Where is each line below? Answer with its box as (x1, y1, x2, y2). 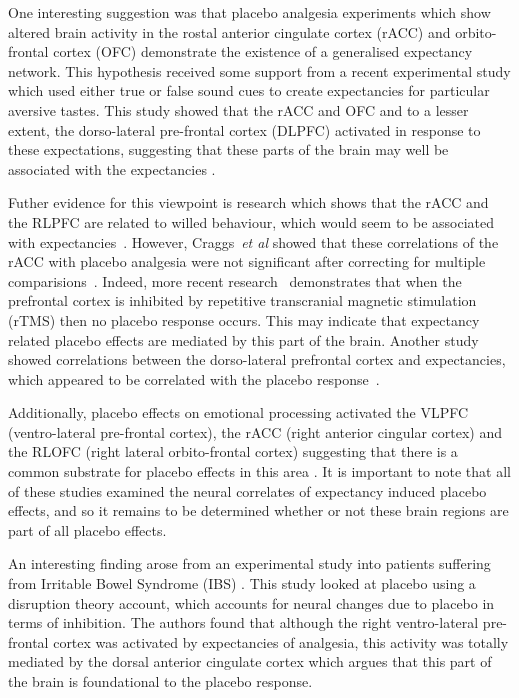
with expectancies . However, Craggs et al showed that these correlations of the (8, 231, 499, 252)
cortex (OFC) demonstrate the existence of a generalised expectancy (53, 41, 473, 62)
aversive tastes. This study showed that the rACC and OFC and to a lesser (8, 99, 469, 120)
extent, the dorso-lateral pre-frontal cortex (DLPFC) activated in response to (8, 119, 481, 140)
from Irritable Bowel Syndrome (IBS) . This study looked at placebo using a (8, 573, 476, 594)
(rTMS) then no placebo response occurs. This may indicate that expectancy (8, 309, 480, 330)
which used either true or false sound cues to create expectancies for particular (8, 80, 490, 101)
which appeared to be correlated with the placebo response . (8, 368, 380, 389)
